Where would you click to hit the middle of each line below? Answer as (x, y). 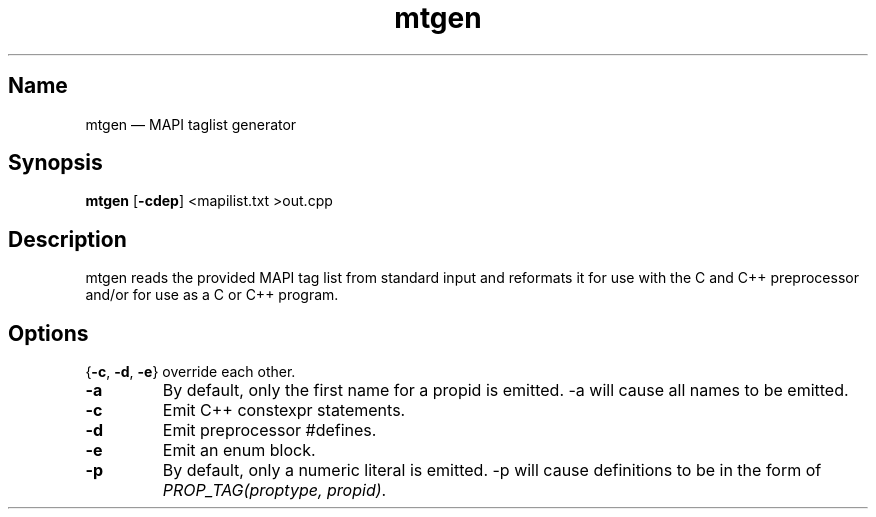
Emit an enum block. (239, 450)
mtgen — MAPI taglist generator (191, 124)
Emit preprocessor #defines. (269, 430)
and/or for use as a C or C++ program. (212, 295)
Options (48, 333)
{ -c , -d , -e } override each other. (190, 372)
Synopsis (55, 163)
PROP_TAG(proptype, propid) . (274, 490)
